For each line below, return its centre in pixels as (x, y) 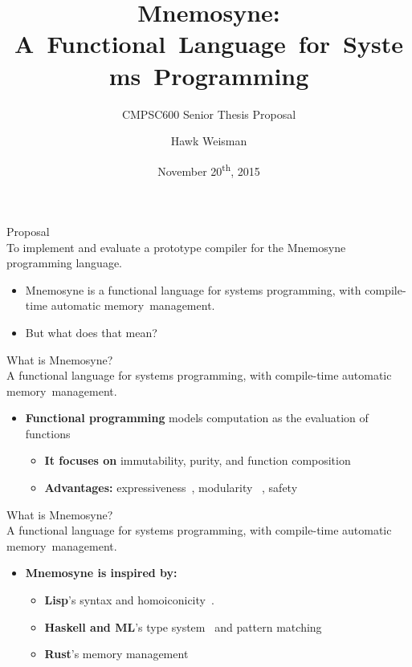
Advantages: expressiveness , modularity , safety (171, 488)
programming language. (64, 263)
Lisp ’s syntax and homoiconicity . (129, 600)
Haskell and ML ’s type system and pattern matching (183, 626)
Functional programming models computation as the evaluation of (197, 418)
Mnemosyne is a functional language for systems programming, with (193, 289)
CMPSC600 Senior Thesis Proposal (209, 114)
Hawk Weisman (209, 141)
